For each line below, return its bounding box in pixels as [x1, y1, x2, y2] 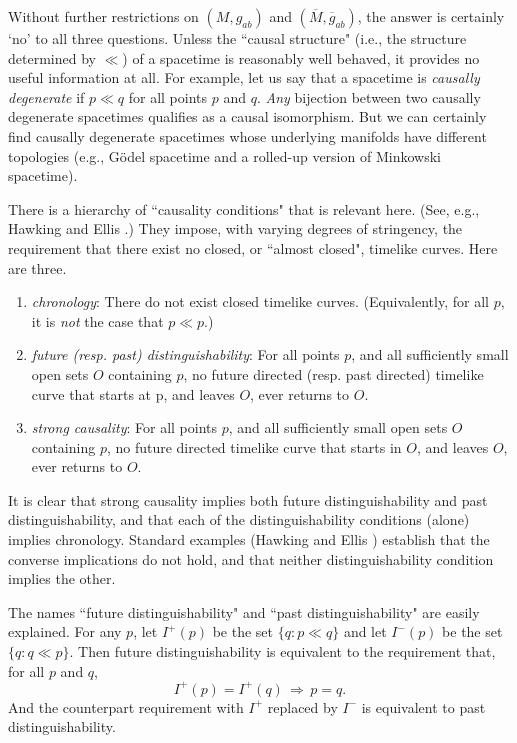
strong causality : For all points [31, 417, 218, 438]
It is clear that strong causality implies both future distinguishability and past [8, 489, 488, 510]
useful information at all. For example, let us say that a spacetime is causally [8, 67, 480, 88]
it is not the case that [31, 310, 164, 331]
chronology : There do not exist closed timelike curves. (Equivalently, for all [31, 291, 489, 312]
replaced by [267, 696, 338, 717]
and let [343, 621, 387, 642]
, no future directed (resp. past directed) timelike [183, 363, 484, 384]
